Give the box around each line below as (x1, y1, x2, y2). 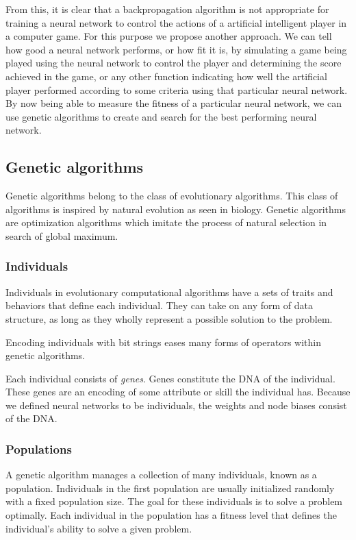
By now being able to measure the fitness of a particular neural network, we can (5, 96, 342, 110)
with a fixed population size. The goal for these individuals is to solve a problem (5, 494, 343, 508)
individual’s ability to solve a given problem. (5, 521, 192, 535)
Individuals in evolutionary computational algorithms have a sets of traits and (5, 284, 333, 299)
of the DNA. (5, 411, 58, 426)
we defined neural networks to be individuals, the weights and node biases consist (5, 397, 347, 412)
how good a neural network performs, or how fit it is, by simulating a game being (5, 42, 347, 56)
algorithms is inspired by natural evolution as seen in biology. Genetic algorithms (5, 201, 346, 216)
